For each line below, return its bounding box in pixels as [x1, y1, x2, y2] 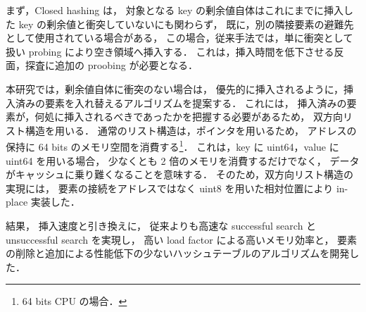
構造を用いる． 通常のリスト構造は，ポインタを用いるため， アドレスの [25, 123, 357, 137]
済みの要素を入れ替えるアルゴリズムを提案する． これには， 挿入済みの [15, 95, 347, 110]
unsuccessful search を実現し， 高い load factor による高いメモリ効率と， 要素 [6, 232, 358, 247]
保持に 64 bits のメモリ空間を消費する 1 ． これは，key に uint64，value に [6, 137, 339, 154]
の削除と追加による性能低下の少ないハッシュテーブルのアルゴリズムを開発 [6, 246, 350, 261]
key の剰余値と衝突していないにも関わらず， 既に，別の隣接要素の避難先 [18, 16, 354, 31]
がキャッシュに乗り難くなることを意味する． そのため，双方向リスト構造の [6, 167, 353, 182]
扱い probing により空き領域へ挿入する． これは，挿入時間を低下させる [6, 44, 334, 58]
